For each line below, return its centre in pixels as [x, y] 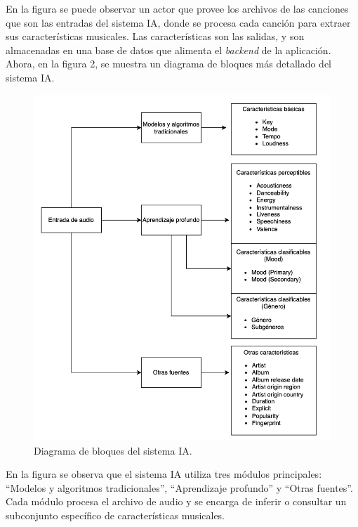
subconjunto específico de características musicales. [115, 515]
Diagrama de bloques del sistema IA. [113, 450]
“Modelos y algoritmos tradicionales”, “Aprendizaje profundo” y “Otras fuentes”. [179, 487]
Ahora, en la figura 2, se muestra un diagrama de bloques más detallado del [169, 64]
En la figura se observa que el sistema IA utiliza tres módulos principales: [164, 474]
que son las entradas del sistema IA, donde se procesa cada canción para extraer [178, 22]
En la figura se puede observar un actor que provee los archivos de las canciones [177, 8]
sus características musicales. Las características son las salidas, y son [155, 36]
